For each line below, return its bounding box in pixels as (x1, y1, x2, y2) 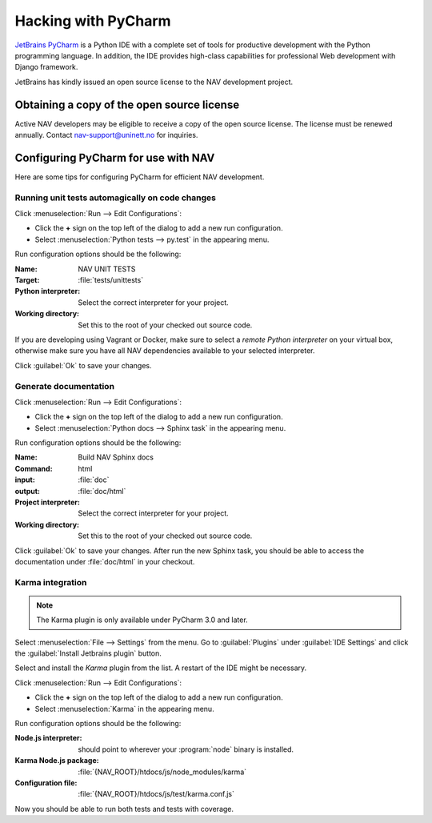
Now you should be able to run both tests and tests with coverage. (14, 804, 234, 813)
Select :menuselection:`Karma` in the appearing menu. (34, 704, 215, 713)
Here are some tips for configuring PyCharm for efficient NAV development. (14, 172, 265, 182)
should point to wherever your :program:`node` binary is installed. (78, 745, 294, 754)
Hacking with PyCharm (14, 12, 171, 30)
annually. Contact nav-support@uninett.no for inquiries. (14, 130, 198, 140)
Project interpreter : (14, 497, 80, 508)
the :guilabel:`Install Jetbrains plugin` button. (14, 648, 162, 658)
